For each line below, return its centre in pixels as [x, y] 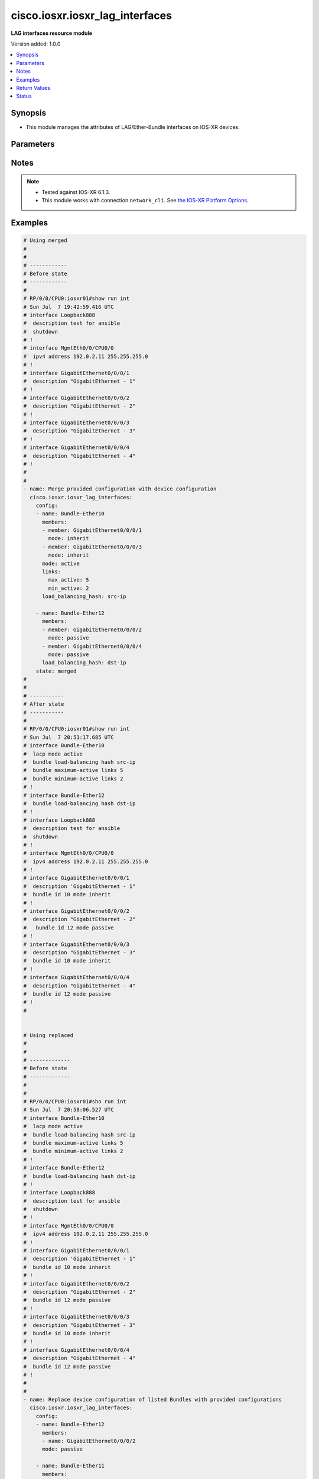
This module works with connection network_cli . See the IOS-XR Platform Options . [145, 201]
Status [24, 96]
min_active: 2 [69, 588]
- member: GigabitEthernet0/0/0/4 [92, 646]
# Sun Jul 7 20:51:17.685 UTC [69, 737]
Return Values [33, 88]
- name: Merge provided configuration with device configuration [120, 489]
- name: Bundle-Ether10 [70, 514]
